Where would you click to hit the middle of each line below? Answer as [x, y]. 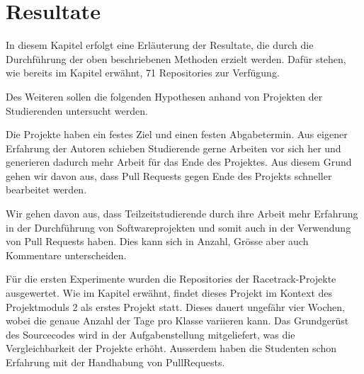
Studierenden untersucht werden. [77, 110]
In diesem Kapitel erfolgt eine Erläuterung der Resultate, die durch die [160, 45]
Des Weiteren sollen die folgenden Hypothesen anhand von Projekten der [164, 96]
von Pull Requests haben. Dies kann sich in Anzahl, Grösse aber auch [157, 241]
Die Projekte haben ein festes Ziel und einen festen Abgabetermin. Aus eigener [177, 134]
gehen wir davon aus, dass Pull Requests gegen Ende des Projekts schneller [169, 175]
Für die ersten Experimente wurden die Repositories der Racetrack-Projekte [171, 279]
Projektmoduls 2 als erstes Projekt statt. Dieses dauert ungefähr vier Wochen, [175, 306]
